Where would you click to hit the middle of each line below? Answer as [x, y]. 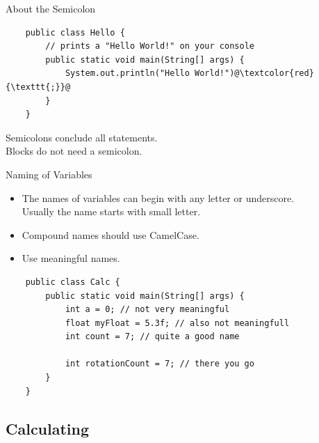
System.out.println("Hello [127, 73]
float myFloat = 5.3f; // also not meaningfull [177, 323]
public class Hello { [75, 32]
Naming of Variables [49, 174]
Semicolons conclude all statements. [82, 137]
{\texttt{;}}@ [38, 87]
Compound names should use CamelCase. [111, 234]
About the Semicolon [51, 8]
